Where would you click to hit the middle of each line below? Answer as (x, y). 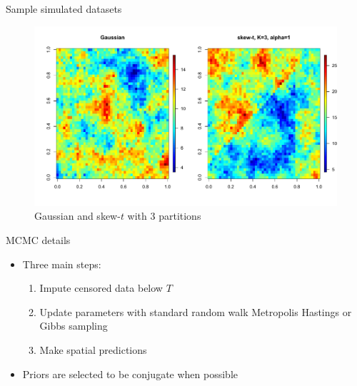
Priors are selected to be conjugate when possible (130, 374)
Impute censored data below (101, 288)
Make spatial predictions (93, 349)
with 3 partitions (164, 216)
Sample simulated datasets (64, 9)
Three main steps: (62, 264)
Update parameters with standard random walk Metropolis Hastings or (196, 311)
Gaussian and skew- (77, 216)
